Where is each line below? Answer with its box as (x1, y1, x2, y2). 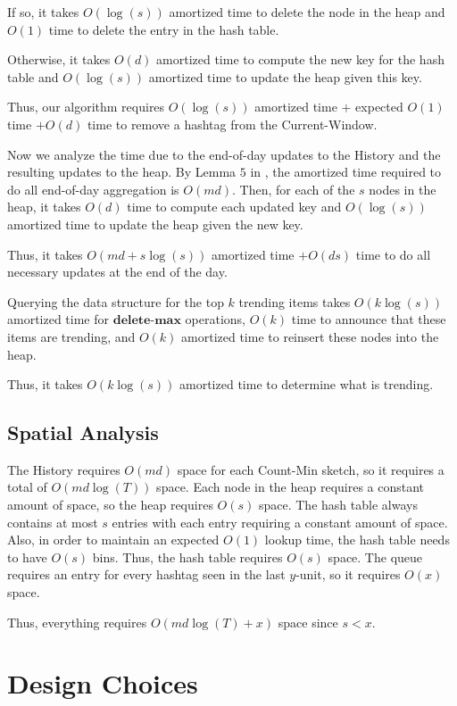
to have (7, 547, 47, 566)
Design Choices (7, 665, 198, 702)
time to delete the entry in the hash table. (48, 20, 279, 38)
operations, (185, 310, 245, 328)
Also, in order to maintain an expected (7, 530, 220, 549)
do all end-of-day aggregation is (7, 179, 179, 198)
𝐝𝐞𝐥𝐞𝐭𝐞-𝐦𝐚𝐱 (112, 314, 181, 328)
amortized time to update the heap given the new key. (7, 214, 303, 233)
